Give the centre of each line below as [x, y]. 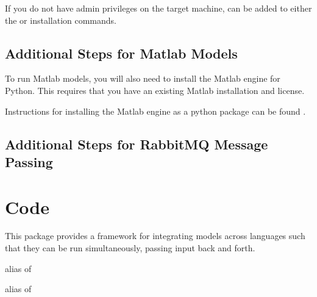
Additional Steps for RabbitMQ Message [137, 144]
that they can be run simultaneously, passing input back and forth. [130, 248]
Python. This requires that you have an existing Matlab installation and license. [155, 90]
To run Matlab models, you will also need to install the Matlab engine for [143, 78]
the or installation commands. [61, 20]
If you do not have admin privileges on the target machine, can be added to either [158, 8]
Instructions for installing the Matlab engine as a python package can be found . [155, 111]
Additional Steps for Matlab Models [121, 53]
